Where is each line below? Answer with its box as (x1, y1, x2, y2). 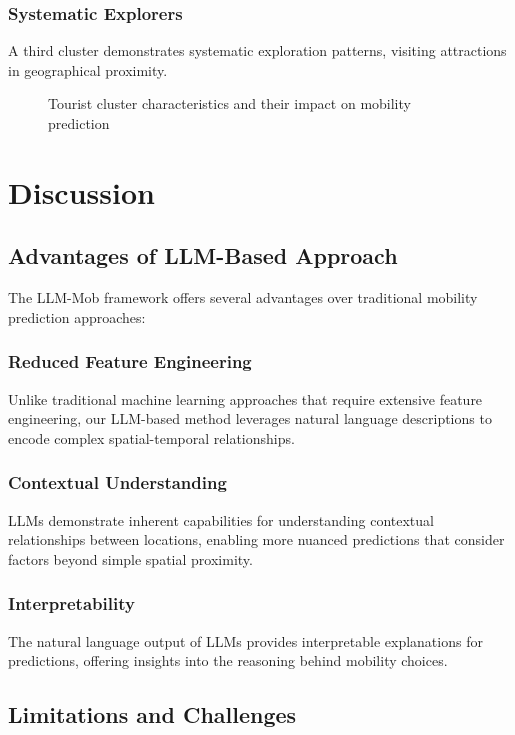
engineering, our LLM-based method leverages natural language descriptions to (8, 408, 492, 429)
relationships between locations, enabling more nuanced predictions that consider (8, 529, 505, 550)
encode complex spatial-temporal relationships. (8, 427, 295, 448)
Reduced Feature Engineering (8, 349, 252, 374)
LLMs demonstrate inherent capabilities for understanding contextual (8, 509, 434, 530)
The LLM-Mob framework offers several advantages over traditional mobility (8, 287, 478, 308)
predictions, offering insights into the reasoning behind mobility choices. (8, 650, 448, 671)
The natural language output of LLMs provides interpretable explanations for (8, 630, 483, 651)
